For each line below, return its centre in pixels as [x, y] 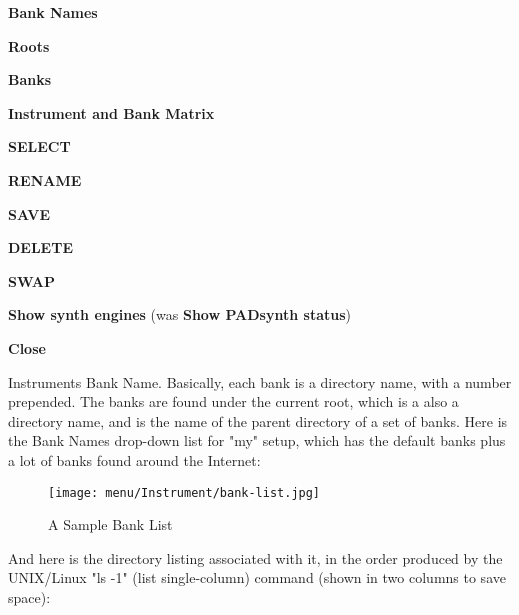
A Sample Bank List [110, 524]
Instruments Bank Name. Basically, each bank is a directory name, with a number [260, 381]
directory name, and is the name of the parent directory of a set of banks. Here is [258, 420]
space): [29, 596]
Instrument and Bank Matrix [111, 112]
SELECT [39, 146]
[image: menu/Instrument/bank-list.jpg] [184, 492]
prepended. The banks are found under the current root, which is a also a [233, 401]
